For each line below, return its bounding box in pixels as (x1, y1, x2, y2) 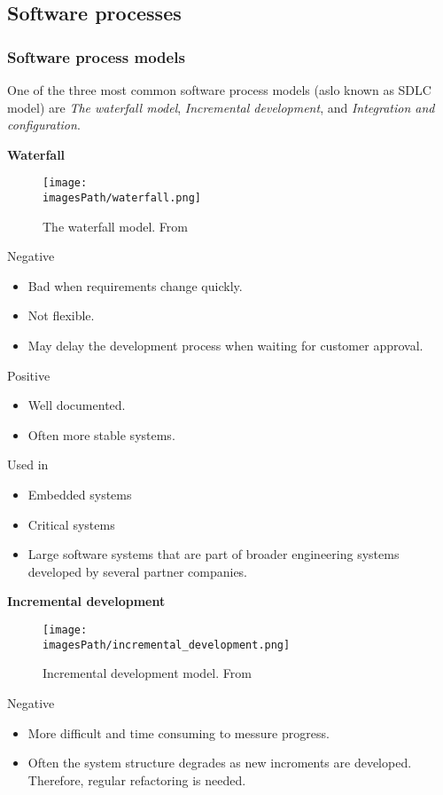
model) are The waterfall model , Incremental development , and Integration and (7, 98, 435, 116)
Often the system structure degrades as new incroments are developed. (27, 753, 412, 772)
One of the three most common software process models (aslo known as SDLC (7, 81, 431, 98)
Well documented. (27, 396, 126, 414)
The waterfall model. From (43, 216, 188, 235)
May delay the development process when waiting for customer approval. (27, 336, 424, 355)
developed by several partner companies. (27, 562, 248, 580)
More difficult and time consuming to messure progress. (27, 723, 330, 742)
